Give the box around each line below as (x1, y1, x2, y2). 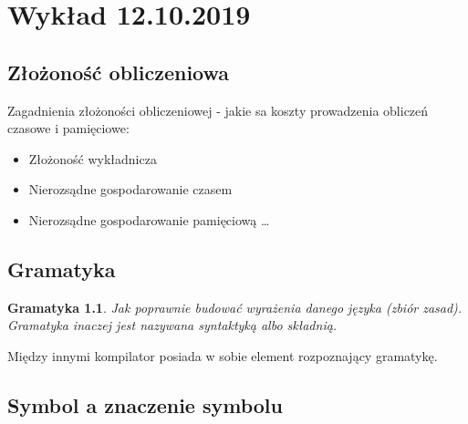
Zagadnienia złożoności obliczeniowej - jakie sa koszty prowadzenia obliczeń (7, 100, 429, 119)
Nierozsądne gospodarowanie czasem (28, 180, 233, 199)
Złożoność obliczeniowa (7, 57, 230, 86)
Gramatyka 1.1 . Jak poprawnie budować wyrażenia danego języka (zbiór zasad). (7, 297, 463, 316)
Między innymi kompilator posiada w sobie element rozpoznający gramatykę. (7, 346, 438, 365)
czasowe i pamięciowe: (7, 119, 130, 138)
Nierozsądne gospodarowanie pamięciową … (28, 210, 270, 229)
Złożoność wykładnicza (28, 149, 157, 168)
